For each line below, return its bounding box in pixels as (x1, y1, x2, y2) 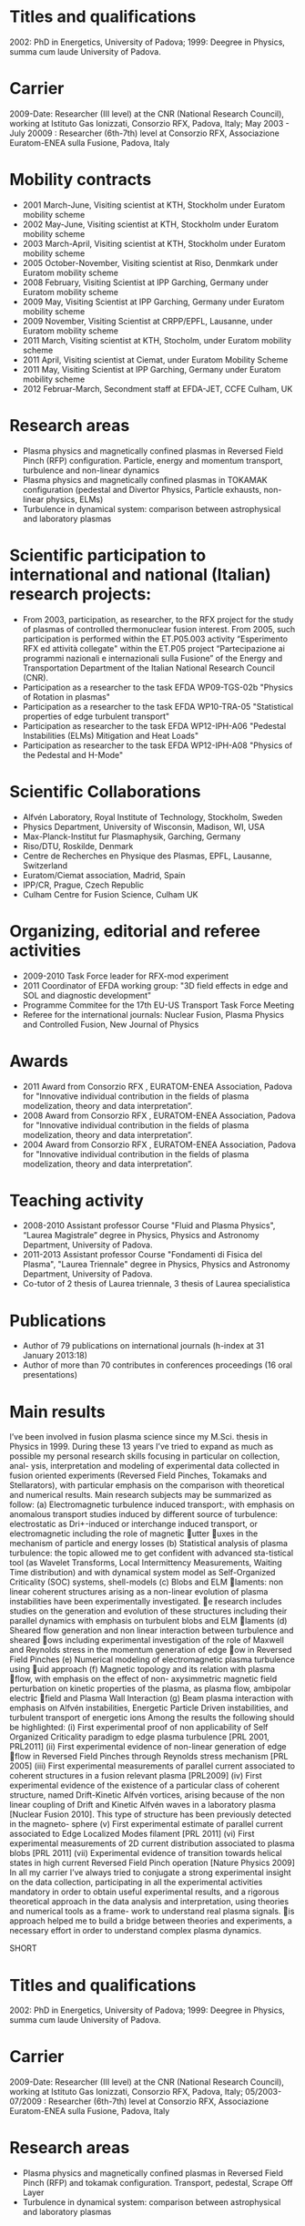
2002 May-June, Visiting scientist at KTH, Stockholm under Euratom (22, 219, 280, 230)
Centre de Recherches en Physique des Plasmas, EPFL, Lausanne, (22, 850, 272, 861)
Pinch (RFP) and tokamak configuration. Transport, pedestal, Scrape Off (22, 2178, 293, 2189)
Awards (9, 1051, 69, 1072)
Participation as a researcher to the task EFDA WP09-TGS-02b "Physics (22, 682, 293, 692)
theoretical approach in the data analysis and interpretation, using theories (9, 1896, 290, 1907)
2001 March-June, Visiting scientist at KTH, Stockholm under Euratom (22, 199, 285, 210)
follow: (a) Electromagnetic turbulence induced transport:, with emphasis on (9, 1499, 295, 1510)
